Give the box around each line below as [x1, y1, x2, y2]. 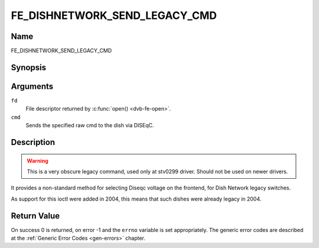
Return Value [11, 211, 60, 221]
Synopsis [11, 62, 47, 72]
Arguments [11, 81, 54, 91]
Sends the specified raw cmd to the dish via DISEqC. [25, 122, 154, 129]
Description [11, 137, 56, 147]
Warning [27, 157, 48, 164]
